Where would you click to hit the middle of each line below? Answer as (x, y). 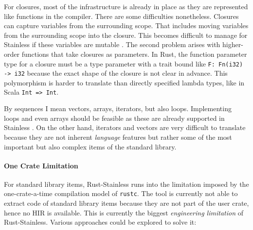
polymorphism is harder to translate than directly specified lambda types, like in (124, 82)
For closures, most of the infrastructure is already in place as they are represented (126, 6)
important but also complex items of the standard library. (90, 146)
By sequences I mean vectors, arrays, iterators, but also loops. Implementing (118, 108)
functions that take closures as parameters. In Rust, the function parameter (134, 54)
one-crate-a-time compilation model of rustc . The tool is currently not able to (121, 193)
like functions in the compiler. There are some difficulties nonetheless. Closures (121, 16)
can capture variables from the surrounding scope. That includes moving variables (126, 25)
